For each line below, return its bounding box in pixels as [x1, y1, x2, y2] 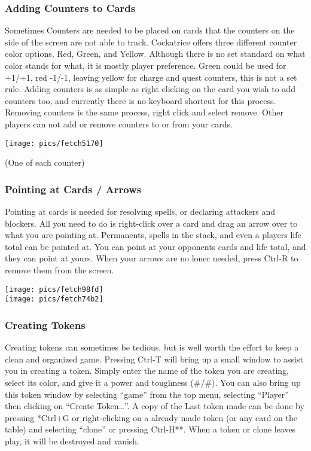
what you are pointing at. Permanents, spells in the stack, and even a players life [5, 228, 301, 241]
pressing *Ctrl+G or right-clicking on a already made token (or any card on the [5, 411, 297, 423]
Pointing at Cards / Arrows [5, 181, 142, 196]
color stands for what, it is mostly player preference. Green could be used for [5, 59, 286, 71]
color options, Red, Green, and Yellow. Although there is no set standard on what [5, 47, 306, 60]
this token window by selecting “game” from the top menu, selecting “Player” [5, 388, 289, 400]
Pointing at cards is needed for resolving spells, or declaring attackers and [5, 205, 276, 218]
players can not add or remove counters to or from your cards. [5, 117, 233, 130]
